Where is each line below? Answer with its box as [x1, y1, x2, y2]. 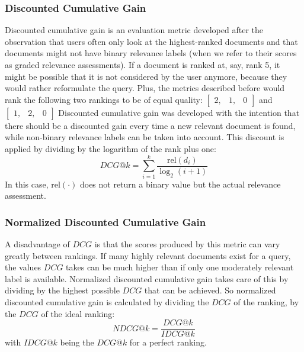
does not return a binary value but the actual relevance [79, 177, 281, 190]
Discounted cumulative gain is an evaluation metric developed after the [5, 24, 263, 36]
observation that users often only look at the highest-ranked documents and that [5, 35, 298, 47]
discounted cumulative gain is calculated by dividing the [5, 296, 209, 308]
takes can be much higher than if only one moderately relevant [66, 261, 294, 273]
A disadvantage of [5, 238, 70, 250]
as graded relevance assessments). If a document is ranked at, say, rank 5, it [5, 59, 280, 70]
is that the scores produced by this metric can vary [94, 238, 280, 250]
